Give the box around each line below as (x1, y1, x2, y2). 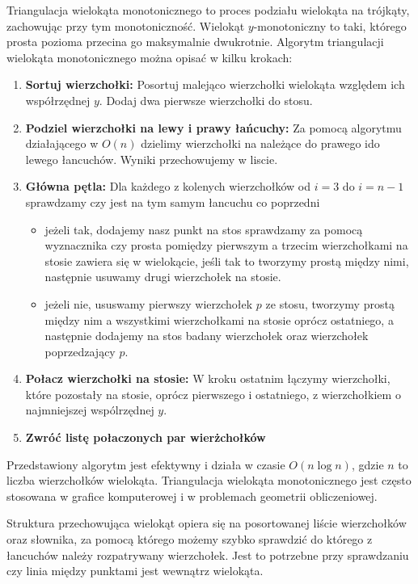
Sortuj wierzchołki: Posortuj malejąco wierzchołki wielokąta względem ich (25, 76, 405, 93)
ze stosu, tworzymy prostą (265, 295, 395, 312)
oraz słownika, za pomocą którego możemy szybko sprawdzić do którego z (6, 531, 373, 548)
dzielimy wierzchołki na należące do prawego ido (141, 135, 380, 152)
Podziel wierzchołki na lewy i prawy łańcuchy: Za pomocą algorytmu (25, 119, 402, 136)
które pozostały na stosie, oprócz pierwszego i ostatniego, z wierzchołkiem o (25, 385, 401, 402)
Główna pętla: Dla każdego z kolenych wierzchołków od (25, 178, 311, 195)
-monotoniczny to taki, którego (253, 17, 407, 34)
